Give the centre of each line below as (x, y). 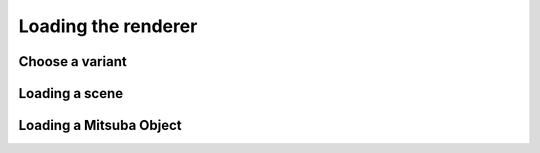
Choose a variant (72, 61)
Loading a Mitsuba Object (100, 125)
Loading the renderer (108, 26)
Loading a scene (71, 93)
